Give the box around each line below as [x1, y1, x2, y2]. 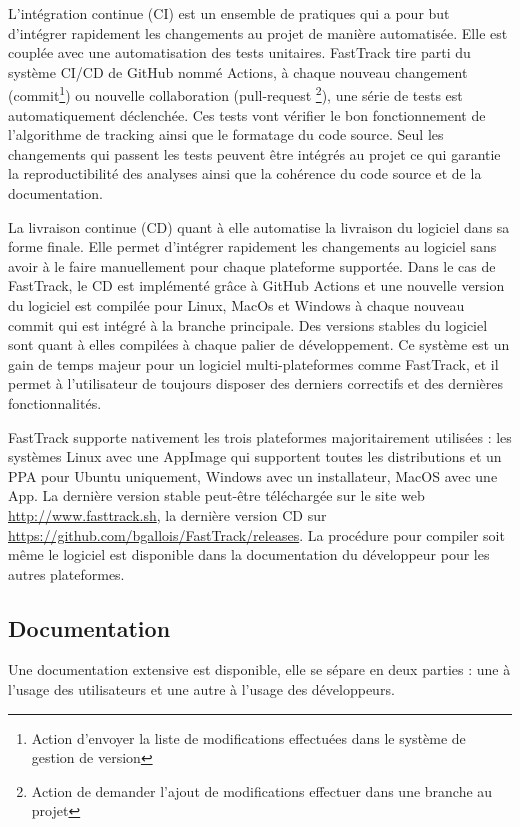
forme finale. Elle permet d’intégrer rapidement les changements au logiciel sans [8, 236, 497, 257]
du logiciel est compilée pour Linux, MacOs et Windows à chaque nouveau [8, 294, 465, 315]
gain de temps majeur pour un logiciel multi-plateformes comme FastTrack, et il [8, 353, 499, 374]
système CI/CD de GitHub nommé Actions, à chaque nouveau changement [8, 61, 468, 82]
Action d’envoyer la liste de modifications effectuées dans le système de [31, 727, 466, 748]
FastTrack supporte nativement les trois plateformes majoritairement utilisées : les [8, 426, 512, 447]
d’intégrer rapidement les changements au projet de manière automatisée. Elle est [8, 22, 508, 43]
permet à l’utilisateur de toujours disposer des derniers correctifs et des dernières [8, 373, 503, 394]
